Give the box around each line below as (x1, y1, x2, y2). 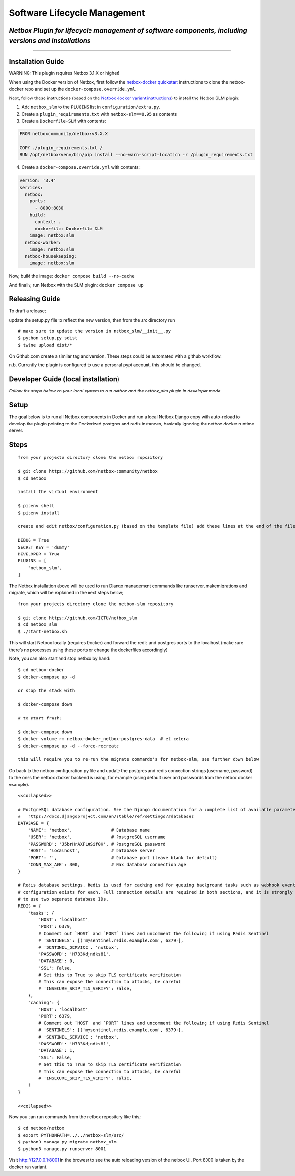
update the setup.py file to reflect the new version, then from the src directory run (9, 317, 175, 323)
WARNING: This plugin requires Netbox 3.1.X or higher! (9, 70, 120, 76)
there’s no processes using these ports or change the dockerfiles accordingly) (9, 647, 168, 653)
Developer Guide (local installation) (9, 375, 120, 384)
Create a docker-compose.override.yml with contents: (21, 164, 140, 170)
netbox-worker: (25, 239, 61, 245)
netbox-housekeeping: (25, 254, 77, 259)
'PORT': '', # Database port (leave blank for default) (28, 855, 218, 860)
